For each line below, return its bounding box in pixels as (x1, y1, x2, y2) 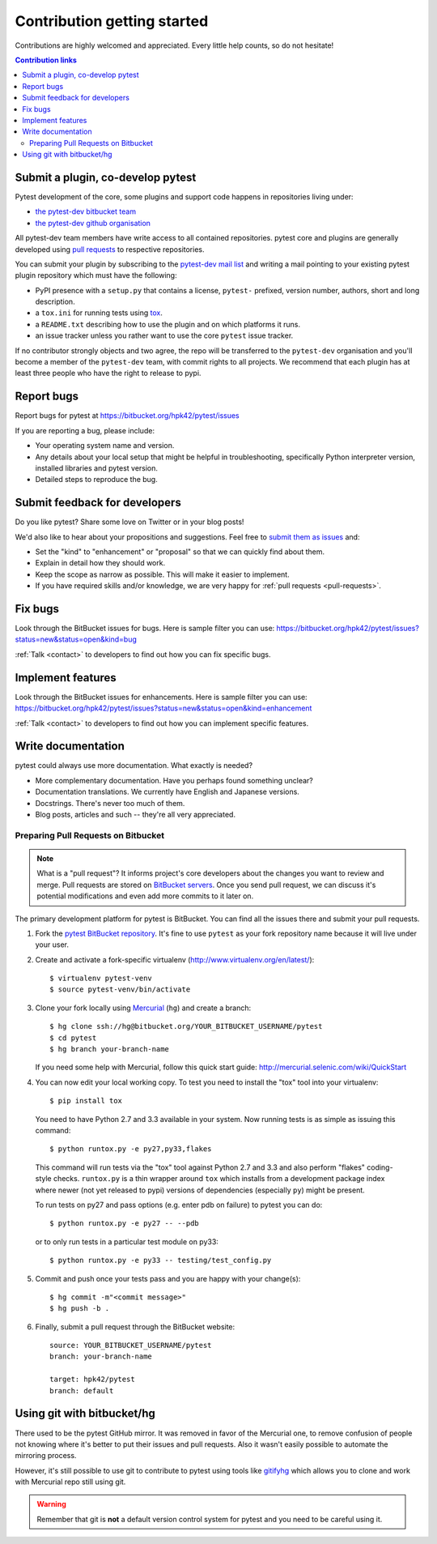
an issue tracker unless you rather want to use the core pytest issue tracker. (35, 331, 294, 340)
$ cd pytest (49, 1033, 97, 1043)
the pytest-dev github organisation (35, 218, 151, 228)
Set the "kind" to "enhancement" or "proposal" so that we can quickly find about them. (35, 547, 325, 557)
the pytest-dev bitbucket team (35, 207, 137, 216)
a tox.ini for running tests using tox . (35, 308, 163, 318)
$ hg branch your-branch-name (49, 1045, 170, 1054)
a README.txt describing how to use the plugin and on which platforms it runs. (35, 319, 301, 329)
